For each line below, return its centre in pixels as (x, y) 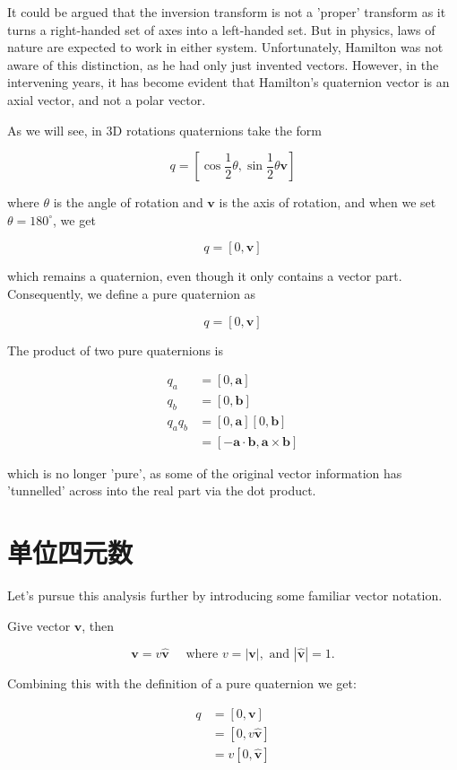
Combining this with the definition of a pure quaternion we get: (182, 683)
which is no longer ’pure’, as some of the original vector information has (205, 472)
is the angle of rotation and (128, 202)
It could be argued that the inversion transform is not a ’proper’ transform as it (227, 12)
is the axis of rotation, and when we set (328, 202)
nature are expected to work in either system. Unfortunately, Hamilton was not (225, 47)
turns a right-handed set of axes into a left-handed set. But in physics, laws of (221, 29)
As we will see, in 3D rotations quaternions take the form (164, 130)
